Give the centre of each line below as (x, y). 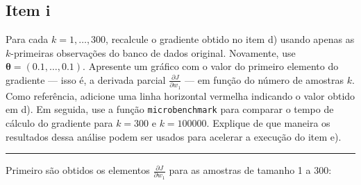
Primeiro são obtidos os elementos (78, 170)
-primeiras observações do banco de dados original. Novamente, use (153, 52)
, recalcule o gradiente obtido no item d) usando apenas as (230, 39)
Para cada (27, 39)
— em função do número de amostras (264, 79)
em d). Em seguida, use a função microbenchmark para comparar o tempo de (170, 109)
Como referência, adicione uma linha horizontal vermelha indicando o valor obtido (180, 95)
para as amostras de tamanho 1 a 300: (250, 170)
